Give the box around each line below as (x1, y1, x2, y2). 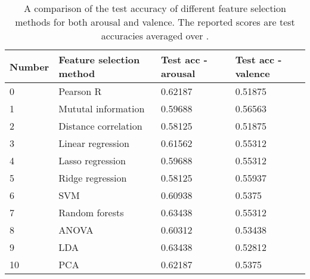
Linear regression (58, 136, 129, 150)
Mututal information (58, 102, 145, 115)
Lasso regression (58, 154, 126, 167)
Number (10, 59, 49, 73)
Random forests (58, 206, 124, 219)
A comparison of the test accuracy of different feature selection (24, 1, 286, 15)
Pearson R (58, 84, 102, 98)
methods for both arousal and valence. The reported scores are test (15, 15, 295, 29)
